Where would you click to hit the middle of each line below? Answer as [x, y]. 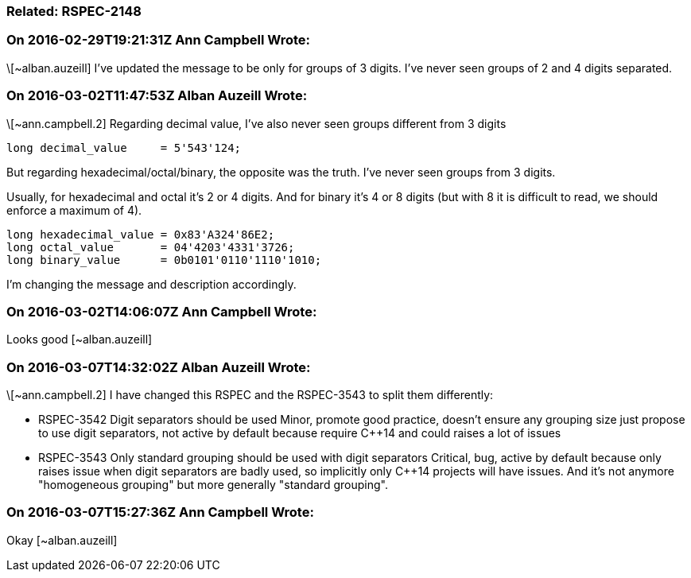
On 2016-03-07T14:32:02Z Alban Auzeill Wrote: [159, 367]
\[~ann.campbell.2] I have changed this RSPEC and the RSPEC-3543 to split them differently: [250, 395]
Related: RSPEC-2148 [74, 11]
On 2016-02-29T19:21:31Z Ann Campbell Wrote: [158, 40]
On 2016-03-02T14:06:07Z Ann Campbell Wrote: [162, 311]
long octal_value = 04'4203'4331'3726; [151, 247]
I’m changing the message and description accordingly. [151, 284]
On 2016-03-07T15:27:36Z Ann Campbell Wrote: [160, 512]
